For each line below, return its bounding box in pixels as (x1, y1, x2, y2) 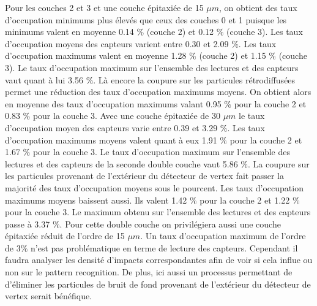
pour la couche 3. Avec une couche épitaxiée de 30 (32, 109, 220, 122)
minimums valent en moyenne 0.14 (5, 25, 134, 38)
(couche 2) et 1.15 (199, 49, 266, 62)
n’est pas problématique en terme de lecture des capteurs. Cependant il (31, 241, 298, 254)
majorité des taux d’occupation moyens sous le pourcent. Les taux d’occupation (5, 181, 304, 194)
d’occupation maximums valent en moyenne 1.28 (5, 49, 187, 62)
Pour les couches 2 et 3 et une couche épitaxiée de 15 (5, 1, 204, 13)
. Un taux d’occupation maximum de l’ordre (140, 229, 306, 242)
